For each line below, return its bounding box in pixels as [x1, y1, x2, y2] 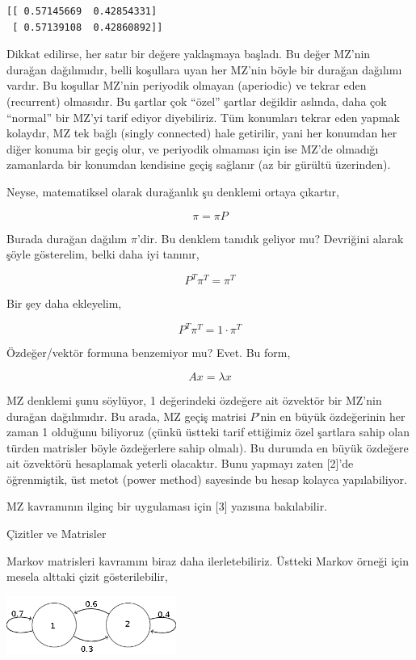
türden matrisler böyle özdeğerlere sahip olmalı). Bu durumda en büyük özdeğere [6, 439, 409, 456]
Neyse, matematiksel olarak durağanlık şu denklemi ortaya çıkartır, [6, 183, 339, 200]
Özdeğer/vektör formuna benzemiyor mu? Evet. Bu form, [6, 344, 291, 361]
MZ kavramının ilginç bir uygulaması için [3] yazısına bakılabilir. [6, 498, 328, 515]
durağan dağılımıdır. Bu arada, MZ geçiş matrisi [6, 407, 246, 424]
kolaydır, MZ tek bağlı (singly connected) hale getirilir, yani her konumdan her [6, 124, 397, 141]
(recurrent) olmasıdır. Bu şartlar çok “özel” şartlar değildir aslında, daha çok [6, 92, 387, 109]
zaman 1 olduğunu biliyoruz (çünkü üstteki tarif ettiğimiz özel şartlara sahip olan [6, 423, 410, 440]
